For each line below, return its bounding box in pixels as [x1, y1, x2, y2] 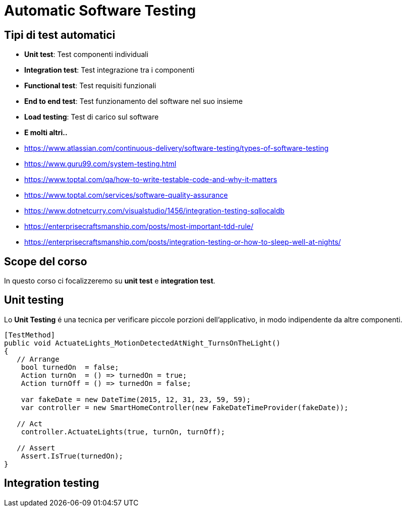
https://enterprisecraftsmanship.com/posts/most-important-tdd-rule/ [24, 222, 254, 231]
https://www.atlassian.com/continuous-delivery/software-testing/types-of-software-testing [24, 144, 329, 153]
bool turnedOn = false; [21, 363, 119, 371]
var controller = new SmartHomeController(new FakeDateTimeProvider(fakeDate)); [21, 403, 349, 412]
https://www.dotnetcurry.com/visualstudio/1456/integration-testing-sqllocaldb [24, 206, 285, 215]
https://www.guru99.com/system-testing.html [24, 159, 177, 168]
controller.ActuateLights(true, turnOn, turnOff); [21, 427, 225, 436]
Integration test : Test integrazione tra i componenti [24, 66, 195, 75]
